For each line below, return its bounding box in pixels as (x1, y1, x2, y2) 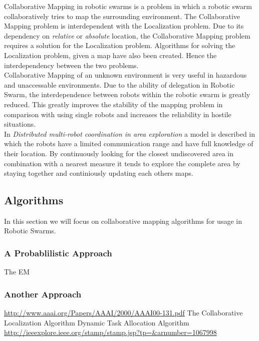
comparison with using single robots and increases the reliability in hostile (4, 109, 231, 119)
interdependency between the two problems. (4, 60, 139, 70)
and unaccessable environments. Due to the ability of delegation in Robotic (4, 79, 235, 90)
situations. (4, 119, 36, 129)
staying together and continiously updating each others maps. (4, 168, 193, 178)
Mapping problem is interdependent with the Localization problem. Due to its (4, 21, 244, 31)
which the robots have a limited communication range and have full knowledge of (4, 138, 253, 149)
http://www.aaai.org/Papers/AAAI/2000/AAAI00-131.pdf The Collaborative (4, 307, 243, 318)
